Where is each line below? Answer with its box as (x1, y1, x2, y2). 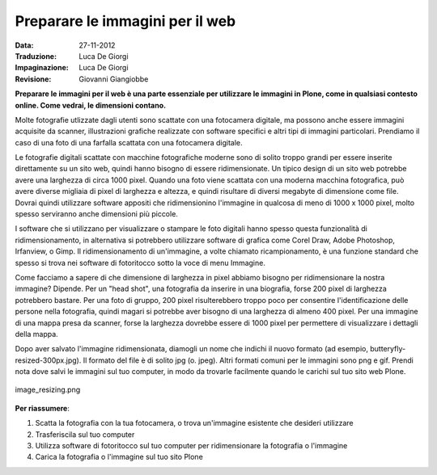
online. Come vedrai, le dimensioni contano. (15, 100, 166, 110)
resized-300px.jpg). (15, 355, 82, 365)
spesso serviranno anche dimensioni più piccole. (15, 209, 178, 219)
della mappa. (15, 329, 58, 338)
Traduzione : (15, 51, 57, 61)
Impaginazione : (15, 63, 69, 73)
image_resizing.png (15, 385, 81, 395)
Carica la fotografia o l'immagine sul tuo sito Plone (35, 452, 204, 462)
